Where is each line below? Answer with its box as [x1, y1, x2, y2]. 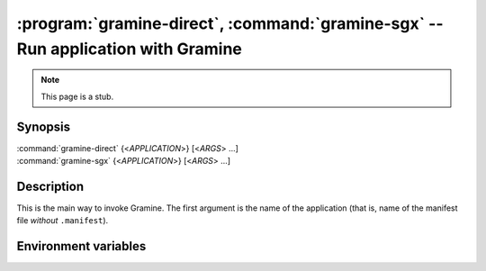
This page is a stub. [40, 91, 114, 102]
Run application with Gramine [16, 39, 243, 59]
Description [16, 178, 85, 194]
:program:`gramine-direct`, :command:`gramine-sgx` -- [16, 14, 445, 33]
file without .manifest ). [16, 215, 109, 226]
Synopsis [16, 119, 71, 134]
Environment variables [16, 239, 147, 254]
